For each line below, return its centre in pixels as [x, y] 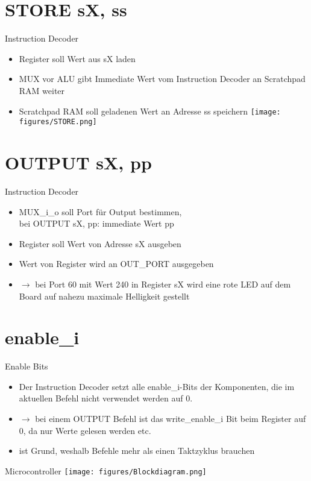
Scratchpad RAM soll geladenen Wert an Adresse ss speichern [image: [150, 111]
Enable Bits [27, 366]
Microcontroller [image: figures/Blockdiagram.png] [106, 470]
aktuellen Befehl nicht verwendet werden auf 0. [106, 398]
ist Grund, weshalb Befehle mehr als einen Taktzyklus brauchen [137, 451]
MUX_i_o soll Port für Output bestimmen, [100, 211]
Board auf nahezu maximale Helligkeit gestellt [104, 296]
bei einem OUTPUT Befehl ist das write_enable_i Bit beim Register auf [171, 418]
